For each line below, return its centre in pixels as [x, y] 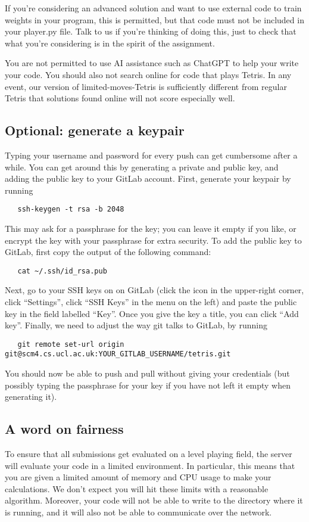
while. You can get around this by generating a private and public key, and [142, 167]
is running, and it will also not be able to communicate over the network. [138, 512]
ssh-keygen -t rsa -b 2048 [71, 209]
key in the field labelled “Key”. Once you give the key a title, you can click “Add [152, 313]
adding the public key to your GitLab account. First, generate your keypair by [148, 178]
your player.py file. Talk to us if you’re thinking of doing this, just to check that [151, 31]
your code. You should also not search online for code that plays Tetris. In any [148, 74]
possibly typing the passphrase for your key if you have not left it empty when [148, 385]
